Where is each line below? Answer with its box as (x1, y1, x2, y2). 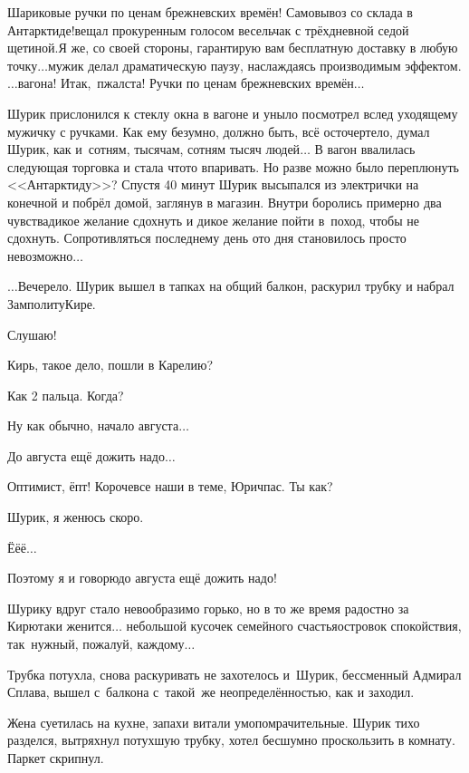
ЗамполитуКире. (7, 294, 96, 313)
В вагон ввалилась (314, 140, 416, 159)
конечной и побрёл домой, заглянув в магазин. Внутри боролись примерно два (7, 192, 442, 211)
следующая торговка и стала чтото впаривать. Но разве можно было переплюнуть (7, 157, 459, 176)
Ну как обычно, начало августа (7, 416, 179, 435)
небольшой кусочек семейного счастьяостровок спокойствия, (126, 616, 462, 635)
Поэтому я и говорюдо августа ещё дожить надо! (7, 568, 277, 587)
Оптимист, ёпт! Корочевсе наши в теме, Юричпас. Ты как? (7, 477, 333, 496)
